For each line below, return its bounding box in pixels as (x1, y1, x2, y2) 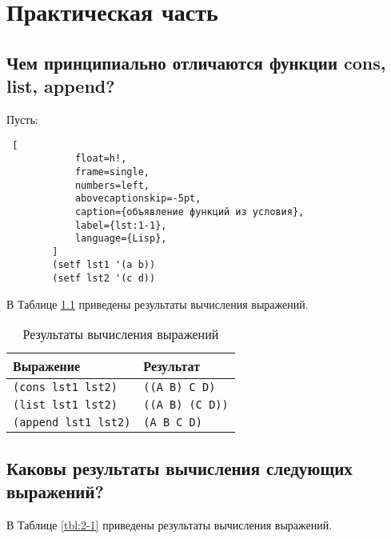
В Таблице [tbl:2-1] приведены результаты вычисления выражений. (6, 516, 333, 533)
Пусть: (6, 110, 38, 127)
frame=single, (74, 166, 150, 178)
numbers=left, (74, 179, 150, 191)
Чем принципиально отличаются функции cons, (6, 50, 386, 74)
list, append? (6, 74, 115, 98)
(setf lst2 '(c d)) (52, 273, 156, 285)
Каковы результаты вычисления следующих (6, 455, 353, 480)
